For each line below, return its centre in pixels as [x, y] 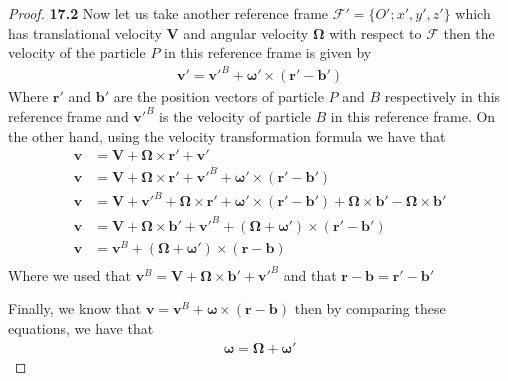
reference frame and [68, 115]
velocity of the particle [77, 52]
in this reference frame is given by [268, 52]
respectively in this [442, 96]
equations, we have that [81, 328]
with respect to [375, 32]
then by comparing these [370, 308]
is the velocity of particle [235, 115]
